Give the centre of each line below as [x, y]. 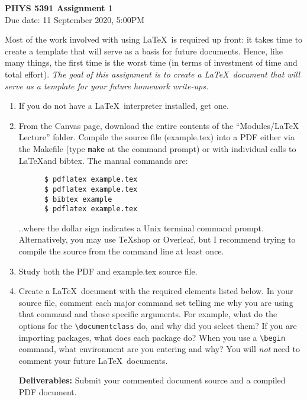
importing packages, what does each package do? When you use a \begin [152, 337]
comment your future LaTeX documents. [93, 360]
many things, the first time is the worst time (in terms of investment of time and [151, 62]
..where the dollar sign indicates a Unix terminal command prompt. [141, 228]
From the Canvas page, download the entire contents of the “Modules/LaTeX [159, 125]
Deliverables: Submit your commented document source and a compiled [152, 380]
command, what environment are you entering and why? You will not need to [159, 349]
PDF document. [48, 392]
